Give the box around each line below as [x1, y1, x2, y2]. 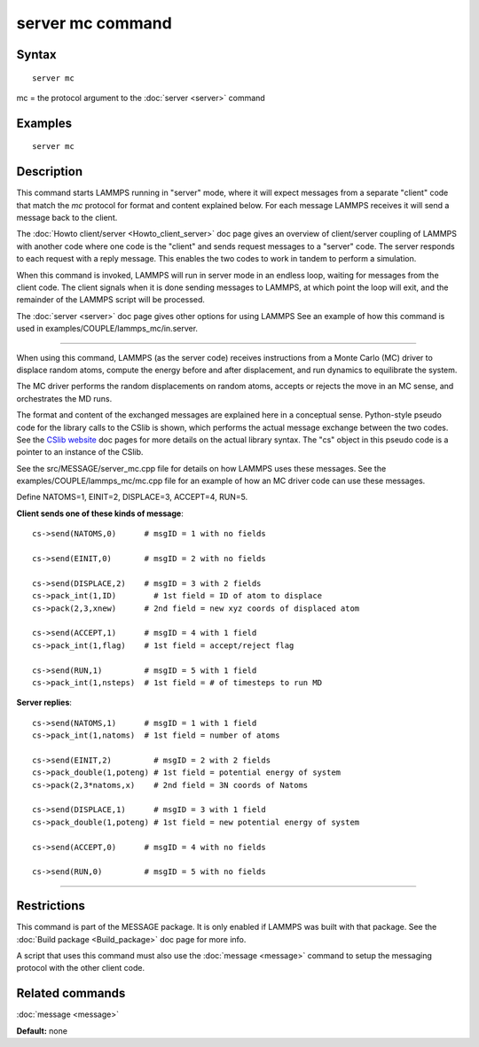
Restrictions [16, 898, 86, 913]
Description [16, 164, 83, 179]
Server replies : [16, 697, 73, 708]
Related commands [16, 986, 126, 1001]
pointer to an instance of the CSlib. [16, 447, 144, 457]
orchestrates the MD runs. [16, 393, 113, 403]
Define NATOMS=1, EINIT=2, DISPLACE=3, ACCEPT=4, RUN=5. [16, 492, 248, 503]
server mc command [16, 13, 172, 33]
